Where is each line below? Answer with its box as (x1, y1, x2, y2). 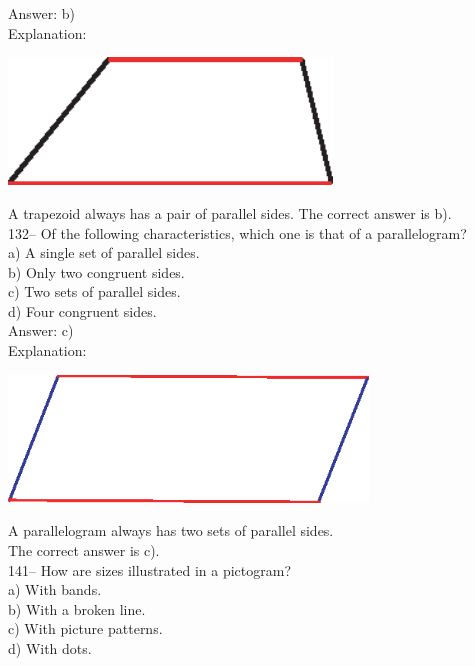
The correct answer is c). (8, 539, 160, 560)
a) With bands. (8, 579, 102, 600)
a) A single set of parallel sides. (8, 242, 200, 263)
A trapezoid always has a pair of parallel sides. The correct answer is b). (8, 202, 452, 223)
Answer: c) (8, 320, 74, 341)
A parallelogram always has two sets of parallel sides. (8, 520, 334, 541)
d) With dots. (8, 637, 92, 658)
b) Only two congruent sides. (8, 261, 185, 282)
